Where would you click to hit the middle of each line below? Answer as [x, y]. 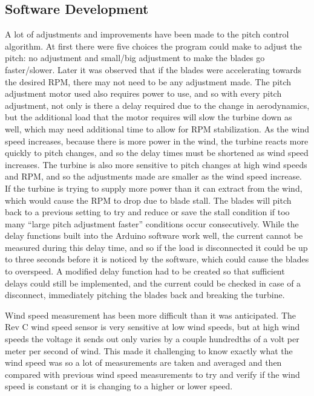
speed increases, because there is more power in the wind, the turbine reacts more [157, 141]
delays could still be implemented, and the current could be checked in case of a [153, 283]
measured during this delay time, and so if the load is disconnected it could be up [156, 247]
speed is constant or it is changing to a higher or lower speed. [119, 386]
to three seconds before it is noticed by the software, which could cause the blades [157, 259]
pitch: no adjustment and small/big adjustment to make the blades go [135, 58]
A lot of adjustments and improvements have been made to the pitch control [147, 34]
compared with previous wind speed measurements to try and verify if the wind [152, 374]
